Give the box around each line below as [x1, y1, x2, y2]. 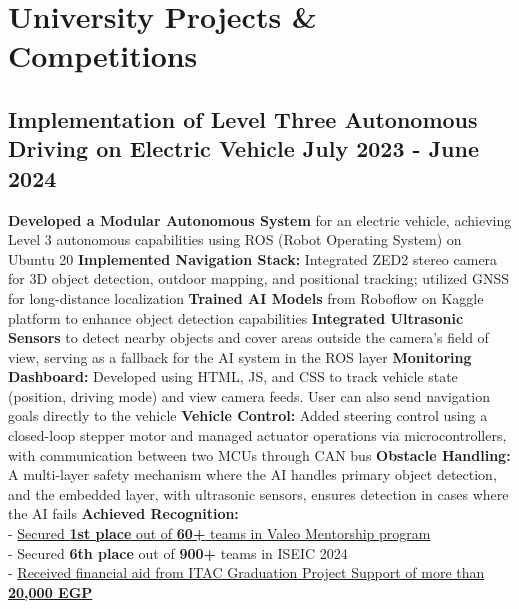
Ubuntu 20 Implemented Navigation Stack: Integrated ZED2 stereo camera [8, 248, 498, 269]
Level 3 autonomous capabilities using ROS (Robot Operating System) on [8, 229, 462, 250]
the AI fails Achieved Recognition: [8, 503, 239, 524]
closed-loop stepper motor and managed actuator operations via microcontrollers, [8, 425, 507, 446]
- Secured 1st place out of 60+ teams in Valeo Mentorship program [8, 523, 431, 544]
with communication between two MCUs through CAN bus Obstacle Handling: [8, 444, 511, 465]
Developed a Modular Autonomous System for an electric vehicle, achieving [8, 209, 512, 230]
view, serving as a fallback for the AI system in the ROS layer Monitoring [8, 346, 472, 367]
